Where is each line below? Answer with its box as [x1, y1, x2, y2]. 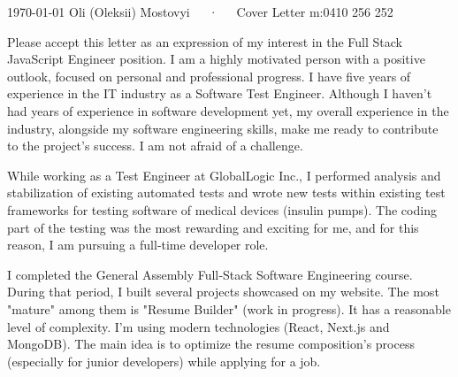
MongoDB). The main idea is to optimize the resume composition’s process [7, 335, 415, 353]
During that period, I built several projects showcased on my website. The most [7, 282, 439, 301]
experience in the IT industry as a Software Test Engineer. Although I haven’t [7, 84, 432, 103]
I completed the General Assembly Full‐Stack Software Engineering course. [7, 265, 413, 283]
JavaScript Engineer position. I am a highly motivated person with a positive [7, 50, 425, 68]
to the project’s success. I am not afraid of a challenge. [7, 136, 303, 155]
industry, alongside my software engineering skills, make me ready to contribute [7, 119, 439, 137]
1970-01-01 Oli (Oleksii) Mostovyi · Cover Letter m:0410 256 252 [7, 3, 393, 20]
